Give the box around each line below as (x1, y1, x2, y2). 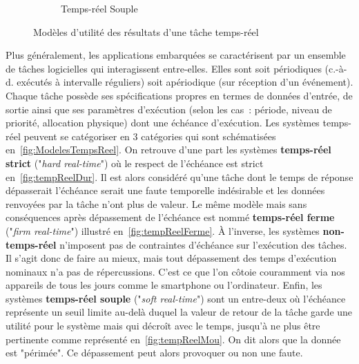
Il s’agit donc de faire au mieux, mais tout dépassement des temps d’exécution (6, 251, 337, 265)
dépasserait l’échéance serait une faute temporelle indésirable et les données (6, 183, 325, 198)
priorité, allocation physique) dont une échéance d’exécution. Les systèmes (6, 115, 320, 130)
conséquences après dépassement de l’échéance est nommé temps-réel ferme (6, 210, 335, 224)
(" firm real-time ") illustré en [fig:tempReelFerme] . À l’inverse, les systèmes (6, 223, 320, 238)
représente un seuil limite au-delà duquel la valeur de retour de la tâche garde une (6, 305, 353, 319)
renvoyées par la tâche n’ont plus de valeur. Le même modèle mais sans (6, 196, 307, 211)
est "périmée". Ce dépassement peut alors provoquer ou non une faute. (6, 345, 303, 360)
